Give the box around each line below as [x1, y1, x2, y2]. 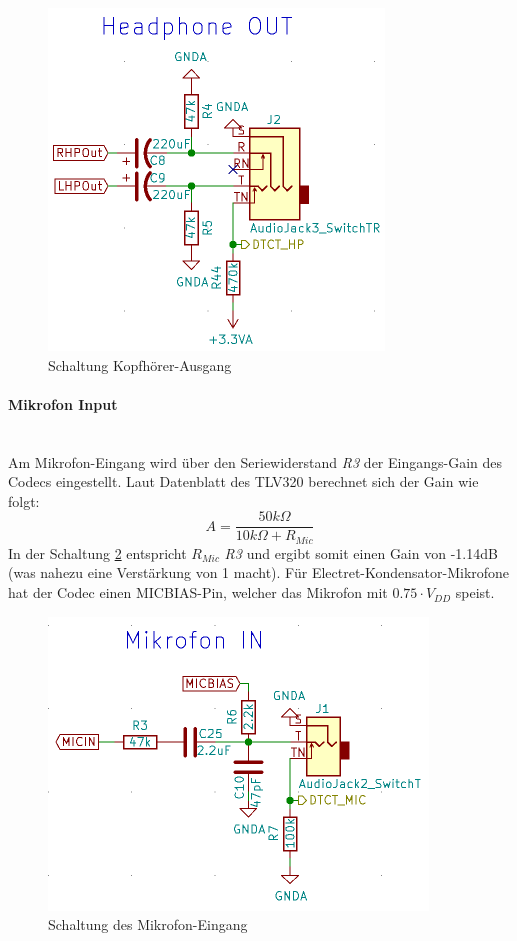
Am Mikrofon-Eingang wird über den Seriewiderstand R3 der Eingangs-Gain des [8, 451, 503, 472]
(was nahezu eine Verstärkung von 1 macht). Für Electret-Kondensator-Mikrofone [8, 562, 510, 583]
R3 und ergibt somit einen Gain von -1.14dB [224, 542, 498, 563]
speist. [455, 582, 495, 603]
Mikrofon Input [8, 393, 118, 414]
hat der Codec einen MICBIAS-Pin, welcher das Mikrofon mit [8, 582, 388, 603]
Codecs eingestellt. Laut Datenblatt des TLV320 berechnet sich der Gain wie [8, 471, 479, 492]
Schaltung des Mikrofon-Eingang [48, 914, 248, 935]
